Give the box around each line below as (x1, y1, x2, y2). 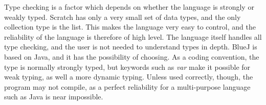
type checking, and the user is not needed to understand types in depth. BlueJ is (4, 41, 257, 52)
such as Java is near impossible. (4, 91, 103, 102)
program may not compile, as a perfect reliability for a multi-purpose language (4, 81, 251, 92)
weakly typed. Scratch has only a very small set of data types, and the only (4, 11, 241, 22)
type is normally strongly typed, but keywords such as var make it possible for (4, 61, 251, 72)
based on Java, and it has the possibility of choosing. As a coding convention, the (4, 51, 259, 62)
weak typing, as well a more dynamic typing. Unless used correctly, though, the (4, 71, 253, 82)
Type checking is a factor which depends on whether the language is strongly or (4, 2, 254, 12)
